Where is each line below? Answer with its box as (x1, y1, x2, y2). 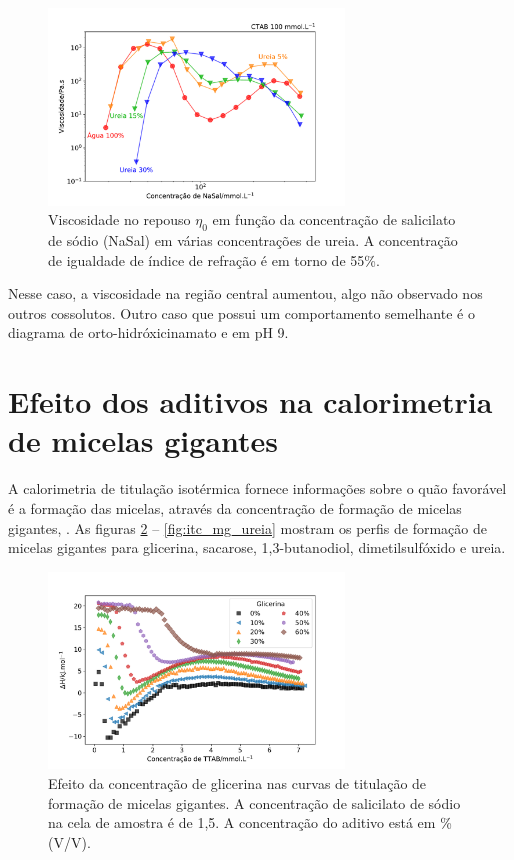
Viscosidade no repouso (48, 209, 191, 230)
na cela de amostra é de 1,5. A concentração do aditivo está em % (48, 812, 452, 833)
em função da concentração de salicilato (212, 209, 456, 230)
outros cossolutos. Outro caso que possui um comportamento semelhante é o (8, 302, 475, 323)
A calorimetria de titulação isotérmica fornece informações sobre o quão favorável (8, 478, 507, 499)
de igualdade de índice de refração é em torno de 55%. (48, 249, 380, 270)
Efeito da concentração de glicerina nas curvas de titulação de (48, 772, 427, 793)
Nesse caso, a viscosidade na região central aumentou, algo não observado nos (8, 283, 483, 304)
